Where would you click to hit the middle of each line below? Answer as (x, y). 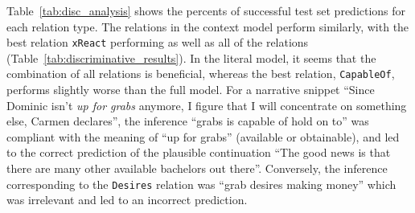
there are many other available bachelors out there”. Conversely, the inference (197, 168)
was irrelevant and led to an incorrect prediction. (127, 200)
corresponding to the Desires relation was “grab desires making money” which (201, 184)
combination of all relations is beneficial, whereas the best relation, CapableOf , (201, 74)
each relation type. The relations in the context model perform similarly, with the (208, 26)
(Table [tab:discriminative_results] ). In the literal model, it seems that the (191, 57)
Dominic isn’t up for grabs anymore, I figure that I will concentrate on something (207, 105)
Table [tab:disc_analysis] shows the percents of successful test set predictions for (206, 10)
